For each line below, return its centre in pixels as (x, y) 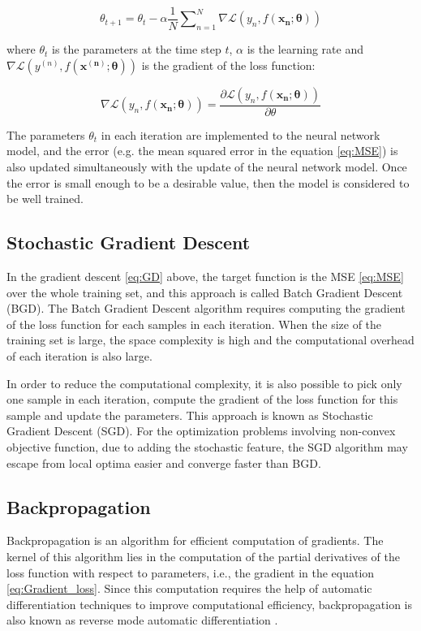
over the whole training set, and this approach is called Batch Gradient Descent (205, 292)
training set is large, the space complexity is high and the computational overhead (210, 340)
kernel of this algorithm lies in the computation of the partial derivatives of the (203, 556)
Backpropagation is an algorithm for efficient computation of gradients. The (195, 540)
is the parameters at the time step (137, 49)
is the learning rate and (305, 49)
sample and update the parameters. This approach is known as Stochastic (190, 415)
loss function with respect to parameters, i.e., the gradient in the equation (191, 572)
